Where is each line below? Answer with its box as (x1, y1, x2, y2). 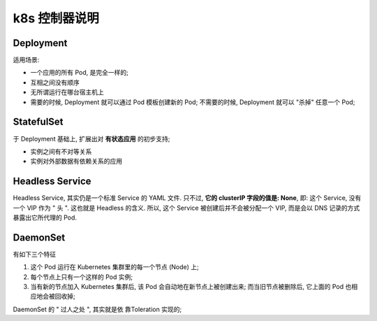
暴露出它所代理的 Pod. (13, 213, 77, 222)
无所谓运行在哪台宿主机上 (30, 88, 104, 97)
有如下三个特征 (13, 250, 56, 258)
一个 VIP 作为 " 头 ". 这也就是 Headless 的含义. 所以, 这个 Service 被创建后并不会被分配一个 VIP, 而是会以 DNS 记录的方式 (13, 204, 360, 212)
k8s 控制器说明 (13, 10, 99, 26)
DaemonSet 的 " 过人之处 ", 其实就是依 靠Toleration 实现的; (13, 305, 182, 313)
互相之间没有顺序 (30, 78, 80, 87)
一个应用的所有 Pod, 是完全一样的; (30, 69, 128, 77)
